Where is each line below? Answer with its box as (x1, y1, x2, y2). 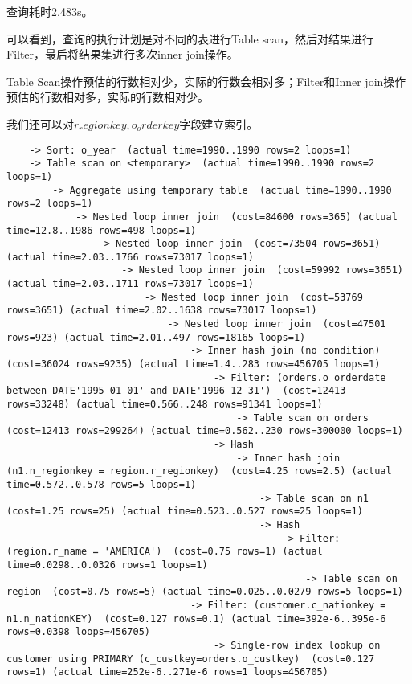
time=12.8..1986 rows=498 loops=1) (6, 224, 197, 236)
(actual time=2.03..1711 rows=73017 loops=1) (6, 278, 254, 290)
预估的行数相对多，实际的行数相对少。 (6, 88, 209, 105)
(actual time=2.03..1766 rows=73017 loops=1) (6, 251, 254, 263)
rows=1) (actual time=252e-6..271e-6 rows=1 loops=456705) (6, 666, 328, 678)
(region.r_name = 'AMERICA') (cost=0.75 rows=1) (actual (6, 546, 323, 558)
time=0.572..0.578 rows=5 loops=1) (6, 478, 197, 490)
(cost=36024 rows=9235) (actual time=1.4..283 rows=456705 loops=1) (6, 358, 381, 371)
